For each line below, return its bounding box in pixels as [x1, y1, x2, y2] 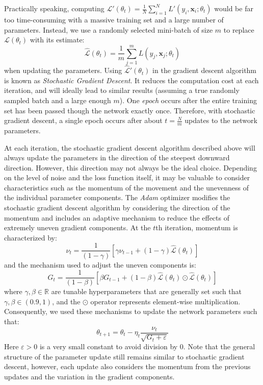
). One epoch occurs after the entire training [119, 94, 257, 105]
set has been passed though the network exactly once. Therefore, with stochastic [4, 105, 255, 115]
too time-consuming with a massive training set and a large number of [4, 14, 224, 25]
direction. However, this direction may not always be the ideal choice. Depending [4, 162, 257, 173]
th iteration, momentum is [155, 222, 238, 233]
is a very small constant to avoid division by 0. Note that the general [39, 341, 255, 351]
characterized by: [4, 232, 57, 243]
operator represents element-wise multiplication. [90, 296, 241, 306]
